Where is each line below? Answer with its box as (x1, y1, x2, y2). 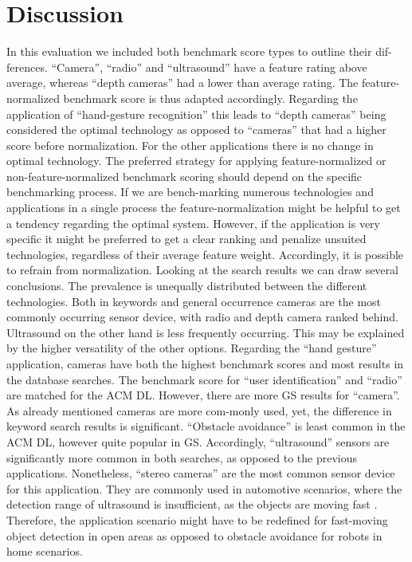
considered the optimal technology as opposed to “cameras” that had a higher (6, 121, 386, 138)
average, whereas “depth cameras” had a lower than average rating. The (6, 74, 359, 91)
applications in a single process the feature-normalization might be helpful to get (6, 199, 401, 216)
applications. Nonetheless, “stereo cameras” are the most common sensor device (6, 465, 395, 481)
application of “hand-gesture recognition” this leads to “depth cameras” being (6, 105, 386, 122)
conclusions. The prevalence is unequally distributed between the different (6, 277, 367, 294)
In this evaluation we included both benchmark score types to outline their (6, 43, 372, 60)
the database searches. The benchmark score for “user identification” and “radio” (6, 371, 402, 387)
